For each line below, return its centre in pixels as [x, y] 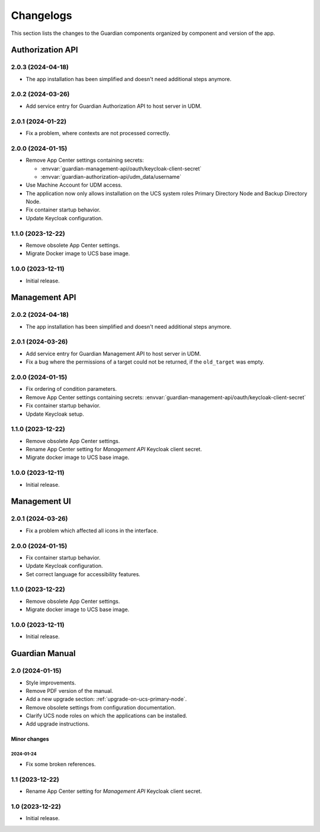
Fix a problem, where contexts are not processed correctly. [98, 133]
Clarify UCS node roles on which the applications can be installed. [107, 716]
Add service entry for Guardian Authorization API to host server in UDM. [114, 106]
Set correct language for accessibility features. [83, 574]
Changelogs [41, 15]
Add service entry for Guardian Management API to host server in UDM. [113, 354]
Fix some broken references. [61, 764]
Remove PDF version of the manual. [70, 690]
